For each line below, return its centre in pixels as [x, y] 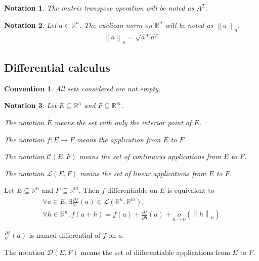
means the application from [119, 139]
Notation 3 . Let [30, 105]
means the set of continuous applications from [150, 156]
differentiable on [133, 190]
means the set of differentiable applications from [155, 252]
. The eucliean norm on [116, 24]
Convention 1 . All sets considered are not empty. [82, 88]
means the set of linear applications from [143, 173]
